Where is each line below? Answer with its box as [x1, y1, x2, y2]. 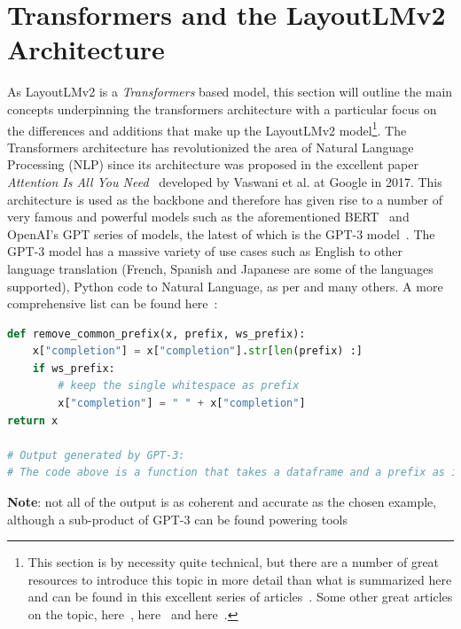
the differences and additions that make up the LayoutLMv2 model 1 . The [7, 118, 407, 139]
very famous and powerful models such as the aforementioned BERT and [7, 207, 410, 226]
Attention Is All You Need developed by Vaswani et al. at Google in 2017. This [7, 172, 442, 190]
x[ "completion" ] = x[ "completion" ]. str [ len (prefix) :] [32, 345, 363, 358]
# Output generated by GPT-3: [7, 448, 185, 462]
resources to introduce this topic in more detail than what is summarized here [27, 570, 452, 588]
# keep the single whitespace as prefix [58, 379, 300, 392]
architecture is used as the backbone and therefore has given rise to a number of [7, 190, 442, 208]
